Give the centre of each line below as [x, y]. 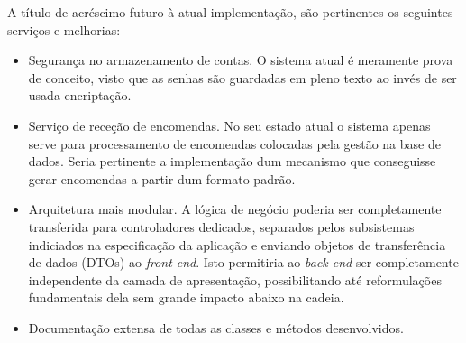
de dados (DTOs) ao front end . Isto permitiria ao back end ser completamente [243, 262]
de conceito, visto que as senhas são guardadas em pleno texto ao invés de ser [242, 77]
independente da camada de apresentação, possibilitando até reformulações [235, 279]
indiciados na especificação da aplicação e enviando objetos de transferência [237, 244]
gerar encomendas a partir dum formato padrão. [162, 178]
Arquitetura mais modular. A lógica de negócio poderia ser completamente [235, 209]
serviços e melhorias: [64, 29]
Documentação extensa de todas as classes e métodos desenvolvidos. [216, 327]
